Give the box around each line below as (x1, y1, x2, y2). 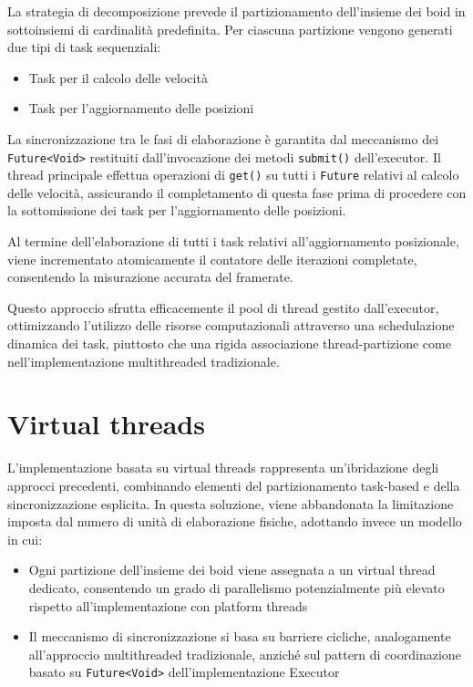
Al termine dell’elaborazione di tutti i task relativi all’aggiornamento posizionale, (7, 232, 459, 251)
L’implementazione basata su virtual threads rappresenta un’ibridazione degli (7, 458, 439, 477)
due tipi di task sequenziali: (7, 37, 161, 57)
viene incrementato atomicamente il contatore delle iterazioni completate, (7, 249, 417, 268)
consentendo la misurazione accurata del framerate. (7, 267, 293, 286)
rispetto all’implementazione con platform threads (28, 596, 308, 615)
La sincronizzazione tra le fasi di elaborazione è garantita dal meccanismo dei (7, 129, 439, 148)
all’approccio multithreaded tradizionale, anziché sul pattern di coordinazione (28, 644, 461, 663)
